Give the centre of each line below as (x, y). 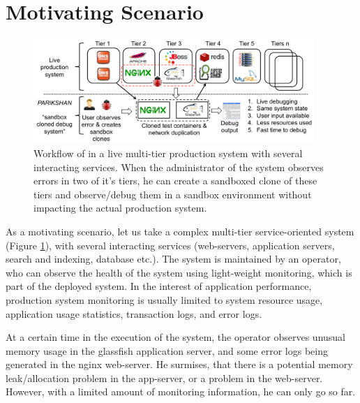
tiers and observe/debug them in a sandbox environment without (173, 194)
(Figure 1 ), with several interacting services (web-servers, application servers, (170, 245)
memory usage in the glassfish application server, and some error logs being (167, 350)
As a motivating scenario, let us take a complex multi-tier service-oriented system (180, 231)
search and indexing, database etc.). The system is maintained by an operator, (173, 259)
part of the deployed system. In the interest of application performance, (159, 286)
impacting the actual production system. (120, 208)
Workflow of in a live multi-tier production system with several (168, 153)
